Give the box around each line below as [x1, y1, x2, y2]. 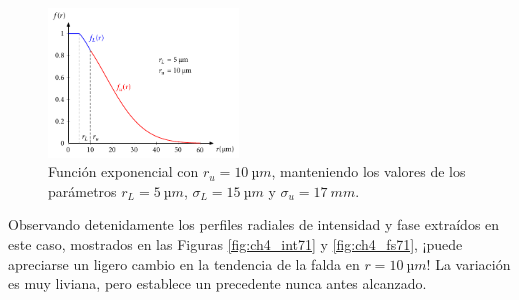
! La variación [426, 253, 511, 274]
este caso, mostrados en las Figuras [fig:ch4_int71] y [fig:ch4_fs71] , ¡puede [8, 234, 463, 254]
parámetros [48, 180, 117, 201]
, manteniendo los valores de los [271, 161, 466, 182]
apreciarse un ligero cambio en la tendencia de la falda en [8, 253, 360, 274]
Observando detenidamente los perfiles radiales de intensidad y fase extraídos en [8, 214, 500, 235]
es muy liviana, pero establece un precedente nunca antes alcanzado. [8, 273, 427, 294]
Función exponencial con [48, 161, 199, 182]
